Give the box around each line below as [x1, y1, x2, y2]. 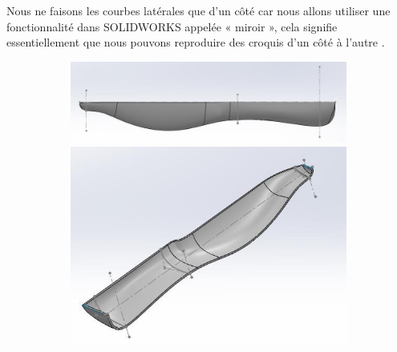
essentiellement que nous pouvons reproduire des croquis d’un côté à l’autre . [6, 34, 385, 51]
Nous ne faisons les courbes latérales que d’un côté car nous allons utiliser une [6, 2, 391, 18]
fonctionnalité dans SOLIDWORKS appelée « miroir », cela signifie [6, 18, 338, 34]
